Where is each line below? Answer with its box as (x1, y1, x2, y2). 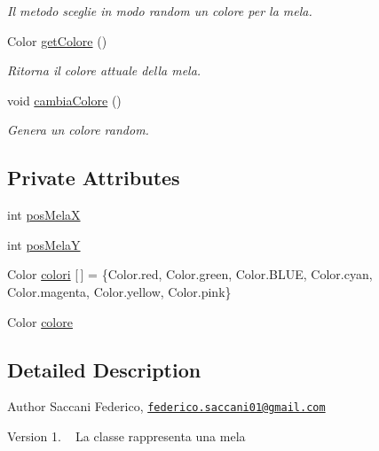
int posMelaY (7, 235, 81, 253)
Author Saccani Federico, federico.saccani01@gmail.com (7, 397, 326, 416)
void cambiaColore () (7, 90, 122, 109)
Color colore (7, 312, 73, 330)
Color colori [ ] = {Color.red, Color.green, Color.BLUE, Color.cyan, (7, 265, 373, 284)
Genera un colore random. (7, 121, 149, 139)
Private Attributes (7, 164, 180, 191)
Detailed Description (7, 355, 201, 383)
